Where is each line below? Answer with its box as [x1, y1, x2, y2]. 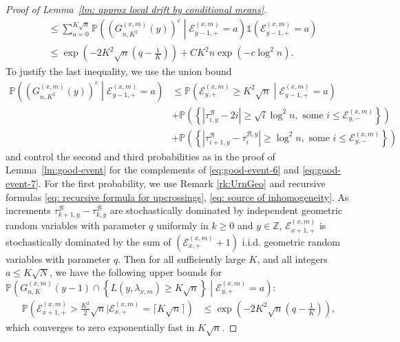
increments [6, 203, 51, 217]
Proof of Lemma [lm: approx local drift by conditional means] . [6, 2, 267, 16]
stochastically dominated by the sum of [6, 234, 171, 248]
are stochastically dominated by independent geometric [109, 203, 343, 217]
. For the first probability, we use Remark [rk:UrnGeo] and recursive [38, 176, 326, 191]
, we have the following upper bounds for [49, 265, 222, 279]
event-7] [6, 176, 39, 191]
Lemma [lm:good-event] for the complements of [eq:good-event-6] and [6, 162, 299, 177]
